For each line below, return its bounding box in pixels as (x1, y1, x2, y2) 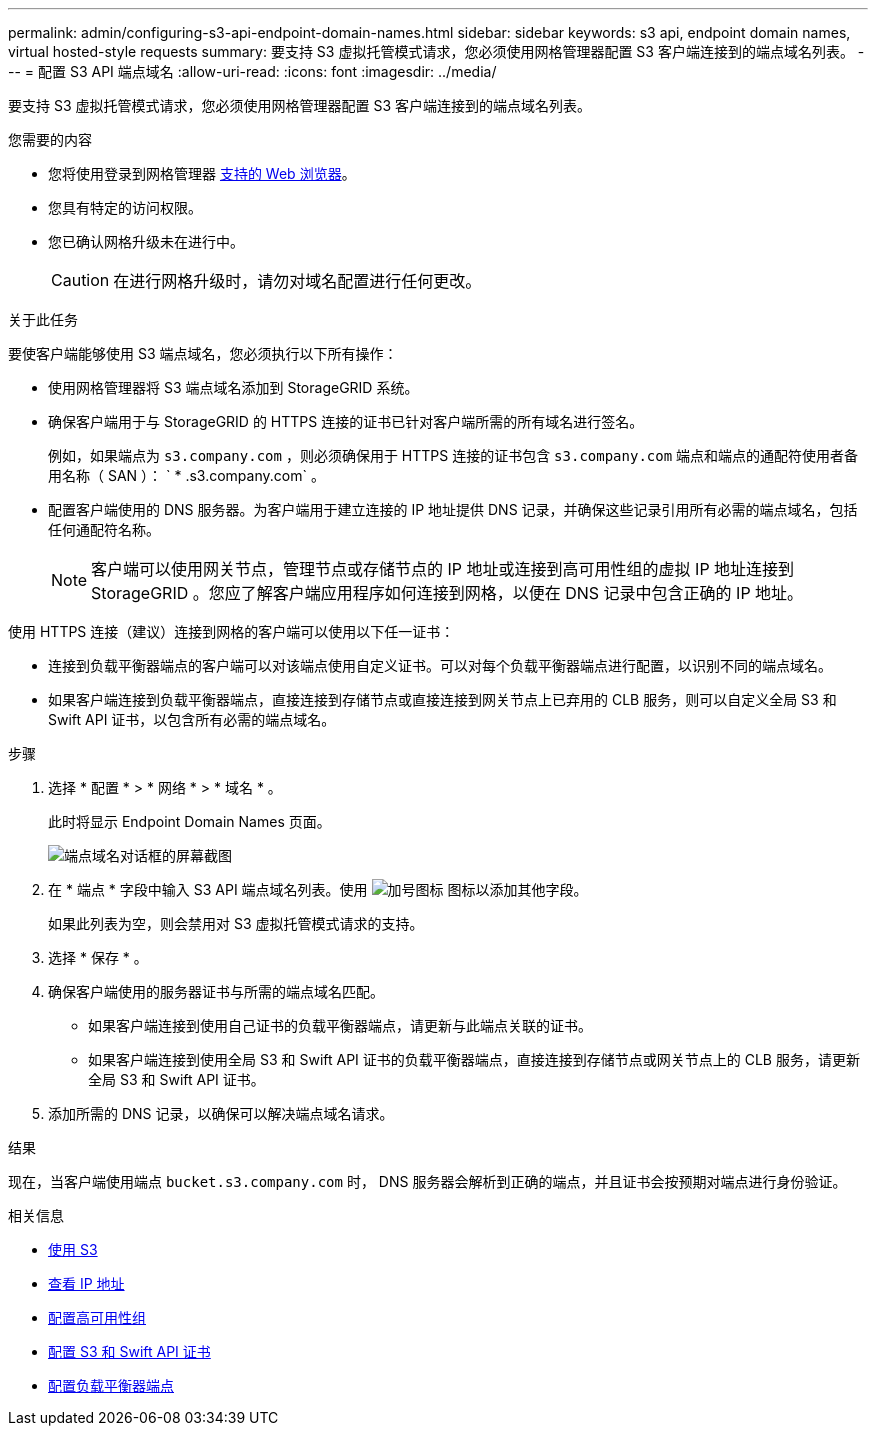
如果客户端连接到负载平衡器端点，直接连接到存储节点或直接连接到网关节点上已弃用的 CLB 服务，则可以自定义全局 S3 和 (48, 691, 837, 708)
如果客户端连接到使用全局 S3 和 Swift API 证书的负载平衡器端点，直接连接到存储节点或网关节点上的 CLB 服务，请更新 (88, 1051, 860, 1068)
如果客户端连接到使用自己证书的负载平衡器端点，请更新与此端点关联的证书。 (88, 1017, 592, 1034)
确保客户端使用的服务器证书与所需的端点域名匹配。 (48, 983, 384, 1000)
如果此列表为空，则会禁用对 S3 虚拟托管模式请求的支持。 (48, 915, 424, 932)
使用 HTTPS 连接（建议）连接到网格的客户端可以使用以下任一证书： (8, 623, 455, 640)
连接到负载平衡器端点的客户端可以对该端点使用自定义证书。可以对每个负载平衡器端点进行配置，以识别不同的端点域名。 (48, 657, 832, 674)
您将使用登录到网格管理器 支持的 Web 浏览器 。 (48, 165, 356, 182)
